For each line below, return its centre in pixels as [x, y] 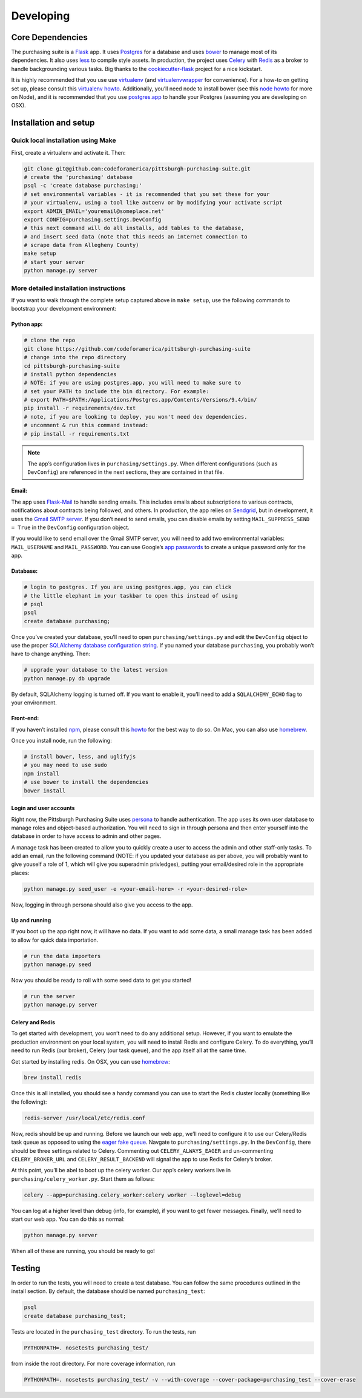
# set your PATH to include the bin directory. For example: [117, 391]
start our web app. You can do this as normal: [68, 1219]
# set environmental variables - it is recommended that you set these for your [147, 194]
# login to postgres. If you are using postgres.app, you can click [128, 587]
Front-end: [25, 718]
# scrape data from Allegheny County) [81, 245]
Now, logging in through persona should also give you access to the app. [102, 905]
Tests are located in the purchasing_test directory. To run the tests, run [104, 1331]
